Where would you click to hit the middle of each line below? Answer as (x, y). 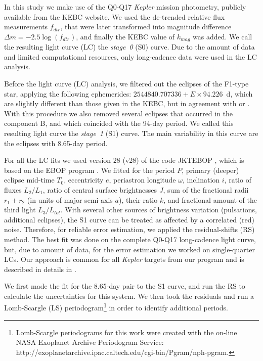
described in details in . (40, 269)
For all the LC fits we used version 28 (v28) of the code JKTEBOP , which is (124, 160)
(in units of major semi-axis (70, 199)
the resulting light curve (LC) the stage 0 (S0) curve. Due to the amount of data (129, 47)
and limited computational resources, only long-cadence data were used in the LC (130, 56)
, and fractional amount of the (210, 199)
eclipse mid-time (29, 180)
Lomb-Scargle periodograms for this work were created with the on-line (126, 332)
